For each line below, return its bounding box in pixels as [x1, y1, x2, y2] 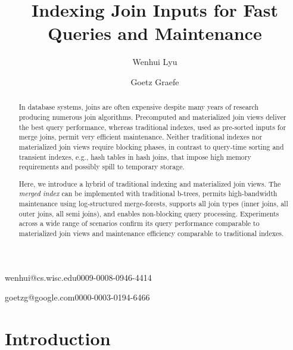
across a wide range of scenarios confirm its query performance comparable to [18, 218, 260, 228]
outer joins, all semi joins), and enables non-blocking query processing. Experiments [18, 208, 279, 218]
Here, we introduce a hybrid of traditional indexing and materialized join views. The [18, 178, 281, 188]
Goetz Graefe [130, 75, 179, 88]
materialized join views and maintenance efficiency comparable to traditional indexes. [18, 228, 284, 239]
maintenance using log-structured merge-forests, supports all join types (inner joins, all [18, 199, 288, 209]
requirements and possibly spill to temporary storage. [18, 162, 185, 172]
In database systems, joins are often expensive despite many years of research [18, 102, 259, 112]
